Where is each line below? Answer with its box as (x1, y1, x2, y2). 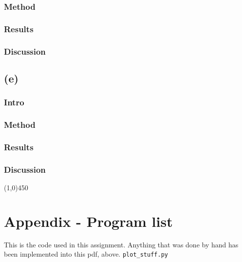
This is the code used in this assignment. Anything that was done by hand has (4, 239, 239, 249)
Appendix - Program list (4, 211, 173, 231)
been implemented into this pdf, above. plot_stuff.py (4, 249, 168, 259)
